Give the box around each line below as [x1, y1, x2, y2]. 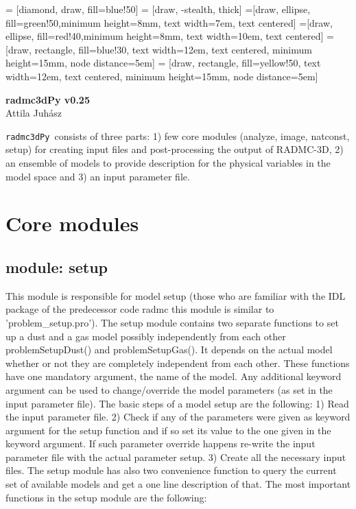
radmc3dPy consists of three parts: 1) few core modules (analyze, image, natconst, [5, 128, 350, 143]
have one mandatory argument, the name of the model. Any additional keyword [5, 369, 342, 383]
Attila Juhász [5, 106, 62, 120]
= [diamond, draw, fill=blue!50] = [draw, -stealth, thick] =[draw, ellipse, [5, 2, 311, 16]
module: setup [5, 256, 108, 277]
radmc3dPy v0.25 [5, 92, 90, 106]
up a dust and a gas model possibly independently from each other [5, 329, 286, 343]
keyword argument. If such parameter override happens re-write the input [5, 436, 316, 451]
